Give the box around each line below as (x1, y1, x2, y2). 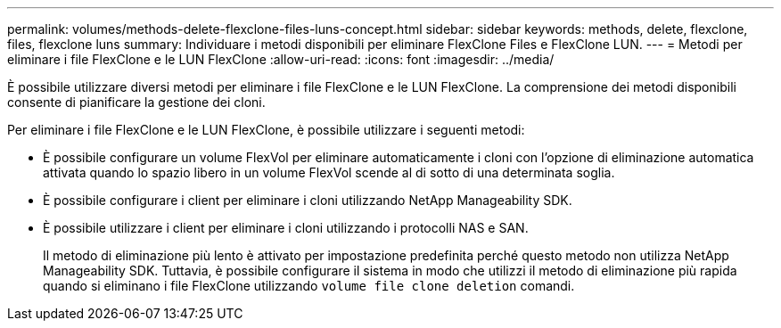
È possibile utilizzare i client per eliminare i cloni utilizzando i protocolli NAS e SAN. (43, 220, 529, 235)
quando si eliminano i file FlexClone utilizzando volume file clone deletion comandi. (43, 278, 575, 293)
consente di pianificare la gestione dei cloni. (7, 94, 266, 110)
